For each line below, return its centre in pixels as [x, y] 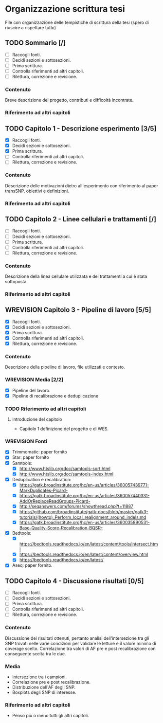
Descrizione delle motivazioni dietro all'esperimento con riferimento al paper [81, 185]
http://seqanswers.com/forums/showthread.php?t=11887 [76, 506]
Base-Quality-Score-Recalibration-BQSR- [61, 528]
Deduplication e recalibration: [42, 479]
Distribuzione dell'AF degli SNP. [44, 687]
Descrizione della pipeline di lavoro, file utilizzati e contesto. [65, 367]
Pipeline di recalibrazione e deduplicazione [55, 396]
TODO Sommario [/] [36, 43]
